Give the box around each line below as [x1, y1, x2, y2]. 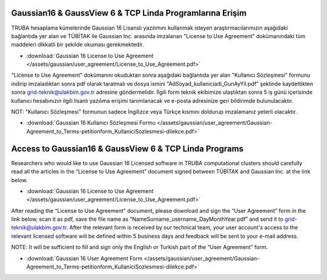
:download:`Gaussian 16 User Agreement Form [26, 255, 143, 262]
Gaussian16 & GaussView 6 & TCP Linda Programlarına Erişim [11, 8, 247, 18]
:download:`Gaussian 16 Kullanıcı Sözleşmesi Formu [26, 119, 156, 126]
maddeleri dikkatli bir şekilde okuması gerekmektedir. [11, 41, 145, 48]
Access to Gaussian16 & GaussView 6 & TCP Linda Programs [11, 143, 244, 154]
